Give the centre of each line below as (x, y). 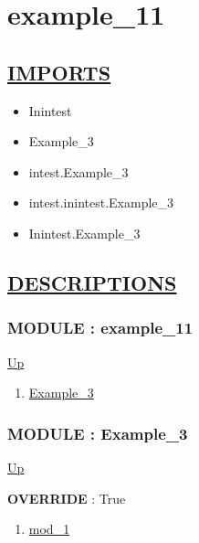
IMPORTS (59, 72)
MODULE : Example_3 (98, 433)
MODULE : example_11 (100, 328)
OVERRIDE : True (67, 498)
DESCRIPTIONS (92, 282)
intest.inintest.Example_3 (101, 202)
